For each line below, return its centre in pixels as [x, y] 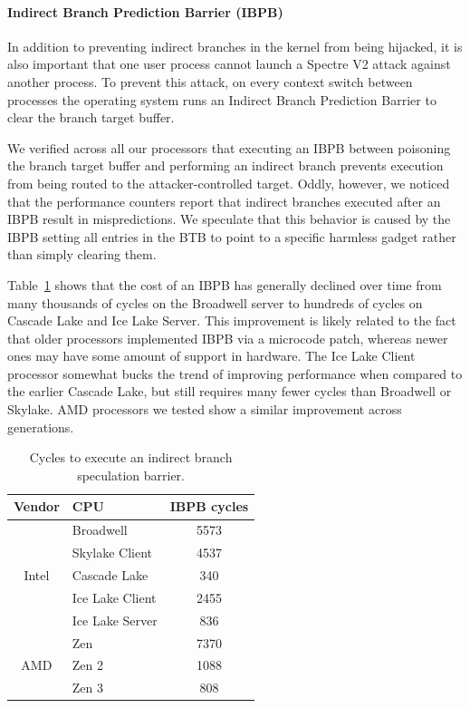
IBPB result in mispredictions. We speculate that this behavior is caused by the [229, 219]
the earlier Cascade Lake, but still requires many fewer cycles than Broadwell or [230, 391]
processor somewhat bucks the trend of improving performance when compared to [235, 373]
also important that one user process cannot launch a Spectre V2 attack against [229, 64]
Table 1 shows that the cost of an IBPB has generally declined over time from [225, 284]
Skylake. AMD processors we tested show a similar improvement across [205, 409]
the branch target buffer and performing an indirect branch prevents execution [225, 165]
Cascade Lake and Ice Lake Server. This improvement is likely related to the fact [232, 320]
